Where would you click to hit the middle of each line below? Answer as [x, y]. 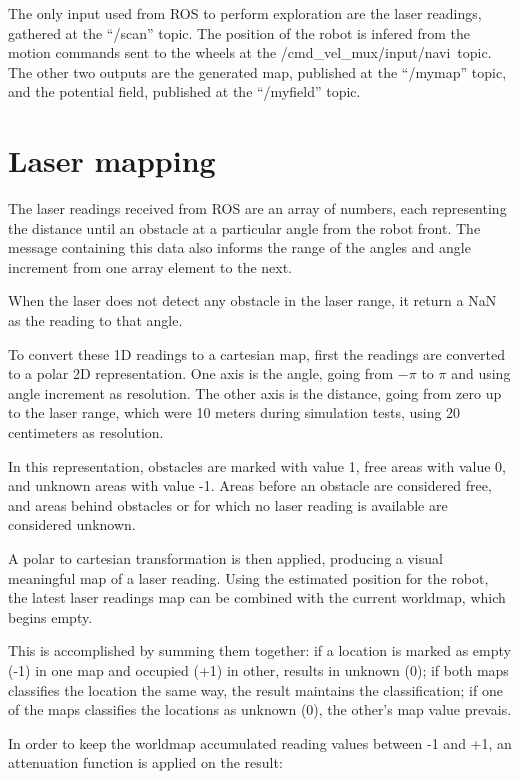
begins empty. [50, 616]
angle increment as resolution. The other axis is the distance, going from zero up [255, 392]
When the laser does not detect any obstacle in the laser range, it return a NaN [252, 300]
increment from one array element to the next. [150, 266]
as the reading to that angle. [95, 320]
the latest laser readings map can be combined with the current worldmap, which [257, 597]
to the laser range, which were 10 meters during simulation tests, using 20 [234, 412]
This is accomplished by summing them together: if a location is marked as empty [259, 650]
